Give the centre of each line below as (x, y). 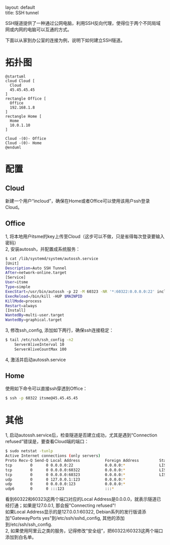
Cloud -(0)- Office (26, 138)
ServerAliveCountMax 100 (40, 349)
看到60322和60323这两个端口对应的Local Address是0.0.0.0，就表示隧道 (81, 499)
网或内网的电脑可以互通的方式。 (38, 29)
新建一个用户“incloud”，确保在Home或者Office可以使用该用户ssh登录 (78, 201)
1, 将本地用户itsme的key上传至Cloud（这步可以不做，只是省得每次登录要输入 (85, 236)
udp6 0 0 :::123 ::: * (60, 489)
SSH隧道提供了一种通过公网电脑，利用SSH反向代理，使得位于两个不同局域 (83, 23)
